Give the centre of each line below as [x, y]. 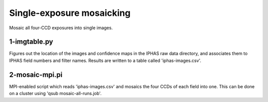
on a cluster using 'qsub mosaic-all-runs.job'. [55, 94]
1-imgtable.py [31, 42]
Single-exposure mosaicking [70, 13]
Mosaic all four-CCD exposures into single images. [61, 28]
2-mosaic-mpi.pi [36, 75]
